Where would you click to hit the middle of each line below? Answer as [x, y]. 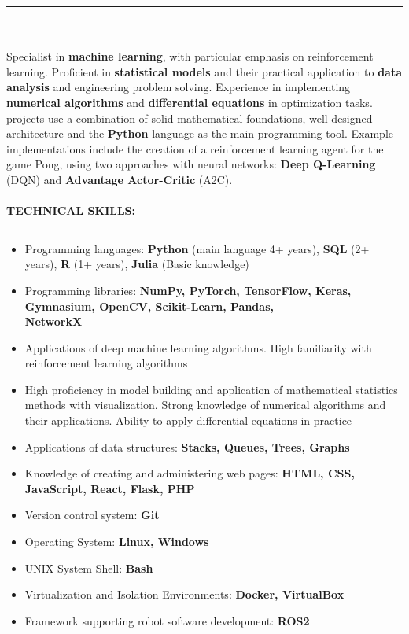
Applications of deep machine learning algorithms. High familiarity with [198, 347]
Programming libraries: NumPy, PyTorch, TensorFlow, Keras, [188, 290]
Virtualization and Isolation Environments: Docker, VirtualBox [184, 594]
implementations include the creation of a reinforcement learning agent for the [195, 148]
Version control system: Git [92, 515]
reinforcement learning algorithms [106, 363]
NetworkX [53, 321]
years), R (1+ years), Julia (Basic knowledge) [137, 264]
